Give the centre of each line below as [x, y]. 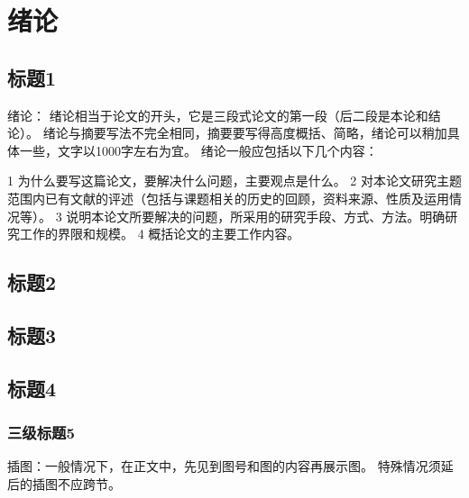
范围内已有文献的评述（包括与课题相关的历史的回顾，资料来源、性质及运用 [228, 198]
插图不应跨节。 [76, 483]
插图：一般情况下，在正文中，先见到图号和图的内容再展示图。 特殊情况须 [224, 466]
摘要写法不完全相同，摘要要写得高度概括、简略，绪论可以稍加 [264, 133]
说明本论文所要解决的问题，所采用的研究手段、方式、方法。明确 [256, 216]
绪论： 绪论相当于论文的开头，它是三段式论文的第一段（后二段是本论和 [218, 115]
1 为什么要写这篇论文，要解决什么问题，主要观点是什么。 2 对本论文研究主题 [234, 181]
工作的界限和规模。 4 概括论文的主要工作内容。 [160, 234]
